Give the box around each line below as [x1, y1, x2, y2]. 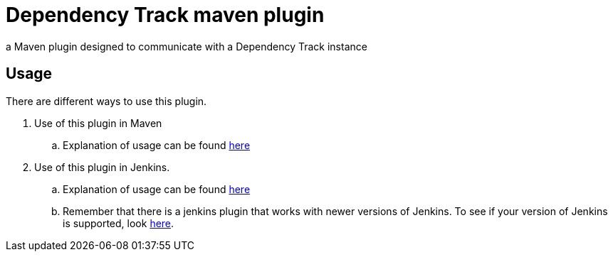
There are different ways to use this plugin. [6, 94, 207, 107]
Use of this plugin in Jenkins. [34, 160, 170, 173]
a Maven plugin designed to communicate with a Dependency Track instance [6, 40, 367, 53]
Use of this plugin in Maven [34, 116, 162, 129]
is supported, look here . [63, 217, 174, 229]
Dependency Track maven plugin [6, 3, 325, 27]
